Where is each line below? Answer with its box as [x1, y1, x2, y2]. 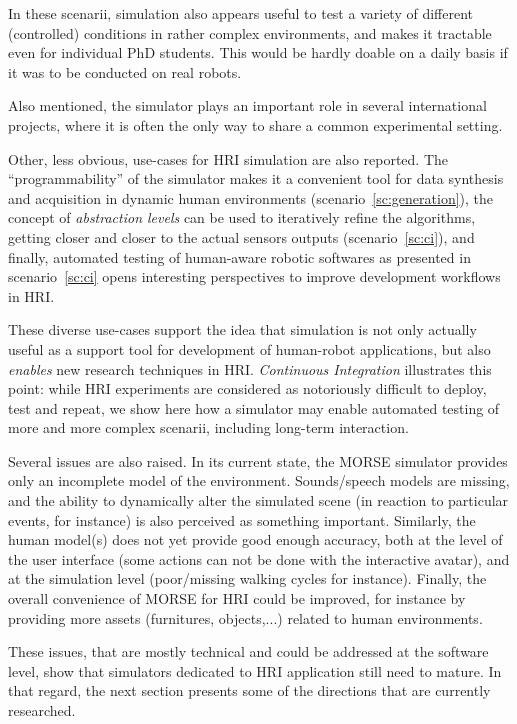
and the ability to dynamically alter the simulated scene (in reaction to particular [8, 490, 509, 511]
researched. [8, 700, 76, 720]
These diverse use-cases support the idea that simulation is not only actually [8, 319, 477, 340]
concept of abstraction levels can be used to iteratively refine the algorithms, [8, 207, 476, 228]
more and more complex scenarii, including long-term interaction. [8, 417, 409, 438]
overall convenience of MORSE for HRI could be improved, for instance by [8, 588, 466, 609]
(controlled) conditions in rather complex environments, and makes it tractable [8, 22, 492, 43]
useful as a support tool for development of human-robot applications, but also [8, 338, 491, 359]
